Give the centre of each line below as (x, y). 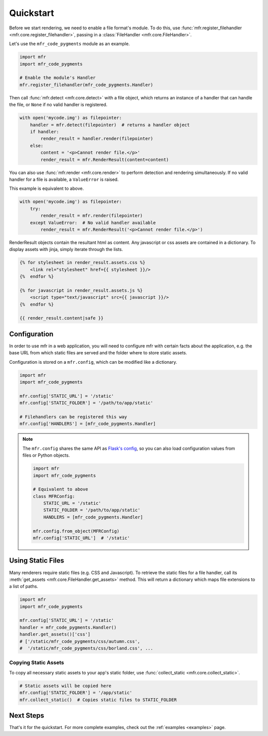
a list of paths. (24, 586)
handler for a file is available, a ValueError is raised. (64, 179)
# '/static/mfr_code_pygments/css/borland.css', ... (86, 648)
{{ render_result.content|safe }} (62, 318)
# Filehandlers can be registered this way (73, 417)
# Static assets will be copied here (66, 686)
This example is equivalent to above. (46, 188)
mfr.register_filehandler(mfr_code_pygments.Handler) (86, 85)
